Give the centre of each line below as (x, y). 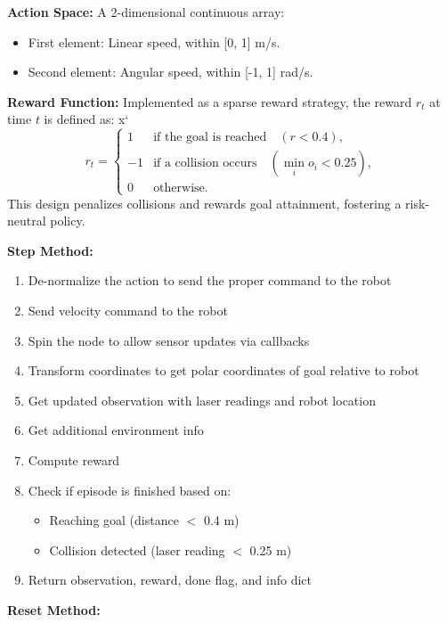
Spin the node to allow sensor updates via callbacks (169, 340)
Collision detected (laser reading (137, 549)
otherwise (179, 189)
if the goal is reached (210, 138)
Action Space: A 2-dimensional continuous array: (146, 12)
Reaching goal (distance (114, 520)
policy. (68, 221)
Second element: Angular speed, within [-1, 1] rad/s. (171, 72)
